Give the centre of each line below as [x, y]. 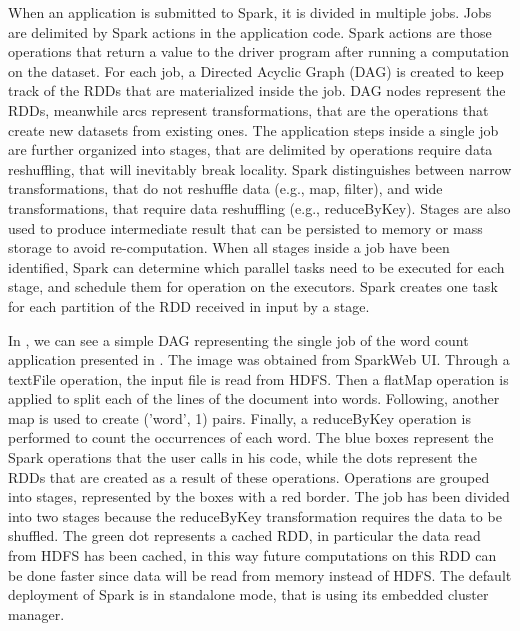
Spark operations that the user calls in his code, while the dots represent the [242, 457]
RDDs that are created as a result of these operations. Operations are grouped [249, 476]
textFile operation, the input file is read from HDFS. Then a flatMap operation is [258, 378]
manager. [36, 613]
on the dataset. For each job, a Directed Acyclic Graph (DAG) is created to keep [256, 70]
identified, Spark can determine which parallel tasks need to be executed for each [256, 266]
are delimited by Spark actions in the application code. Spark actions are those [250, 31]
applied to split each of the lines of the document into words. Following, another [254, 398]
